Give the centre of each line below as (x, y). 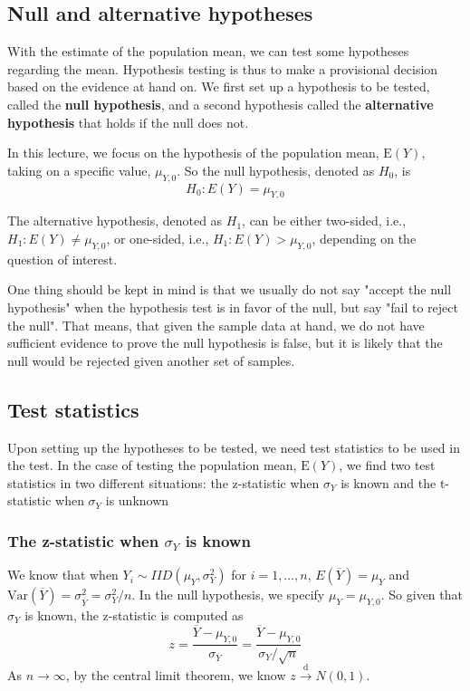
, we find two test (387, 465)
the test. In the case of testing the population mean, (152, 465)
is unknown (137, 500)
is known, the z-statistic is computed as (134, 614)
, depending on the (364, 238)
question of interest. (62, 259)
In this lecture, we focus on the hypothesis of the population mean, (193, 153)
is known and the (388, 482)
